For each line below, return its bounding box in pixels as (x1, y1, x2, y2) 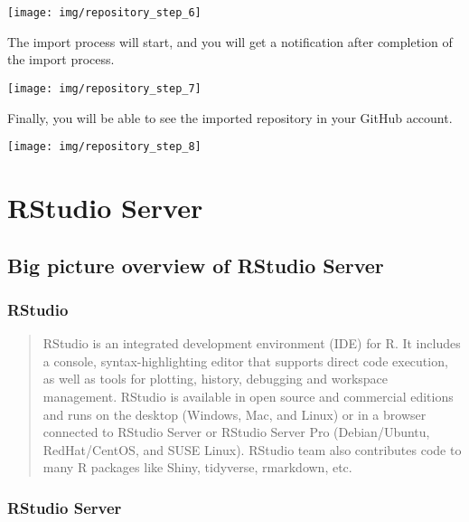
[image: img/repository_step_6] (7, 6, 202, 19)
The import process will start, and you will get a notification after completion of (7, 32, 453, 51)
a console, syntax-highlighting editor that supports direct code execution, (42, 351, 448, 370)
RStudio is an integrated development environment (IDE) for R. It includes (42, 334, 461, 353)
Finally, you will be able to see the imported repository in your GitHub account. (7, 108, 453, 127)
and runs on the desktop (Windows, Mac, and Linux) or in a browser (42, 404, 427, 423)
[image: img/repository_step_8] (7, 140, 202, 154)
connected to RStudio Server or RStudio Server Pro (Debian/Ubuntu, (42, 422, 430, 441)
